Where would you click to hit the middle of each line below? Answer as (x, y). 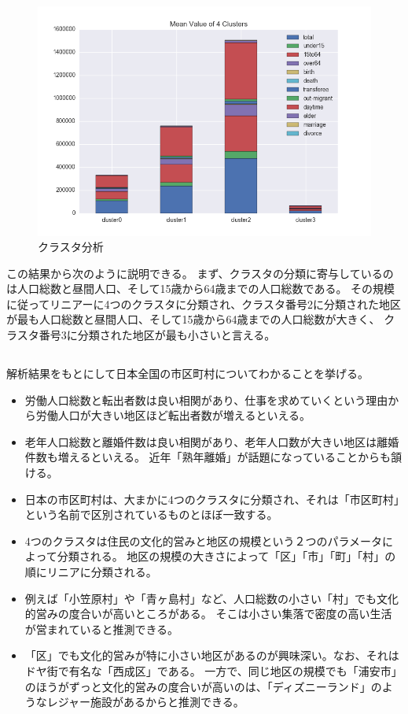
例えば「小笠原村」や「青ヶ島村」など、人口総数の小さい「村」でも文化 (212, 598)
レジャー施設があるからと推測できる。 (145, 702)
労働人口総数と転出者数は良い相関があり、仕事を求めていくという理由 (206, 400)
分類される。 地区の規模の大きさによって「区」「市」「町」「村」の (226, 556)
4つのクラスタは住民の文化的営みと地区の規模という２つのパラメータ (204, 540)
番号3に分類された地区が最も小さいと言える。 (157, 335)
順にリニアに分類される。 (91, 571)
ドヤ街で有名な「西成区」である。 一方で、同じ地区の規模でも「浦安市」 (213, 670)
